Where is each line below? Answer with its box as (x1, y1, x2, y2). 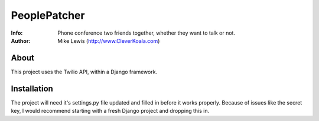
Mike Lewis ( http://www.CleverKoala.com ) (57, 37, 160, 44)
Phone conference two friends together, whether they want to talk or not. (57, 29, 236, 36)
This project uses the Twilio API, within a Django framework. (11, 68, 158, 75)
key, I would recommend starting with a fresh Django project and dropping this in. (11, 107, 210, 115)
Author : (11, 37, 31, 44)
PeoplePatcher (11, 9, 85, 22)
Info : (11, 29, 23, 36)
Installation (11, 83, 53, 93)
